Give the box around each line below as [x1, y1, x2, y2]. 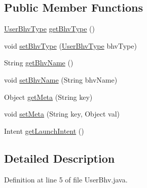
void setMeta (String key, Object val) [4, 108, 120, 119]
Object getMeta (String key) [4, 91, 93, 102]
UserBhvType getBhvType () [4, 23, 95, 34]
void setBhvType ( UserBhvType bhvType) [4, 40, 137, 51]
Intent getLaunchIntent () [4, 125, 84, 136]
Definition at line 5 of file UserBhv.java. [4, 174, 128, 184]
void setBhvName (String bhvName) [4, 74, 118, 85]
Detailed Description [4, 150, 115, 166]
